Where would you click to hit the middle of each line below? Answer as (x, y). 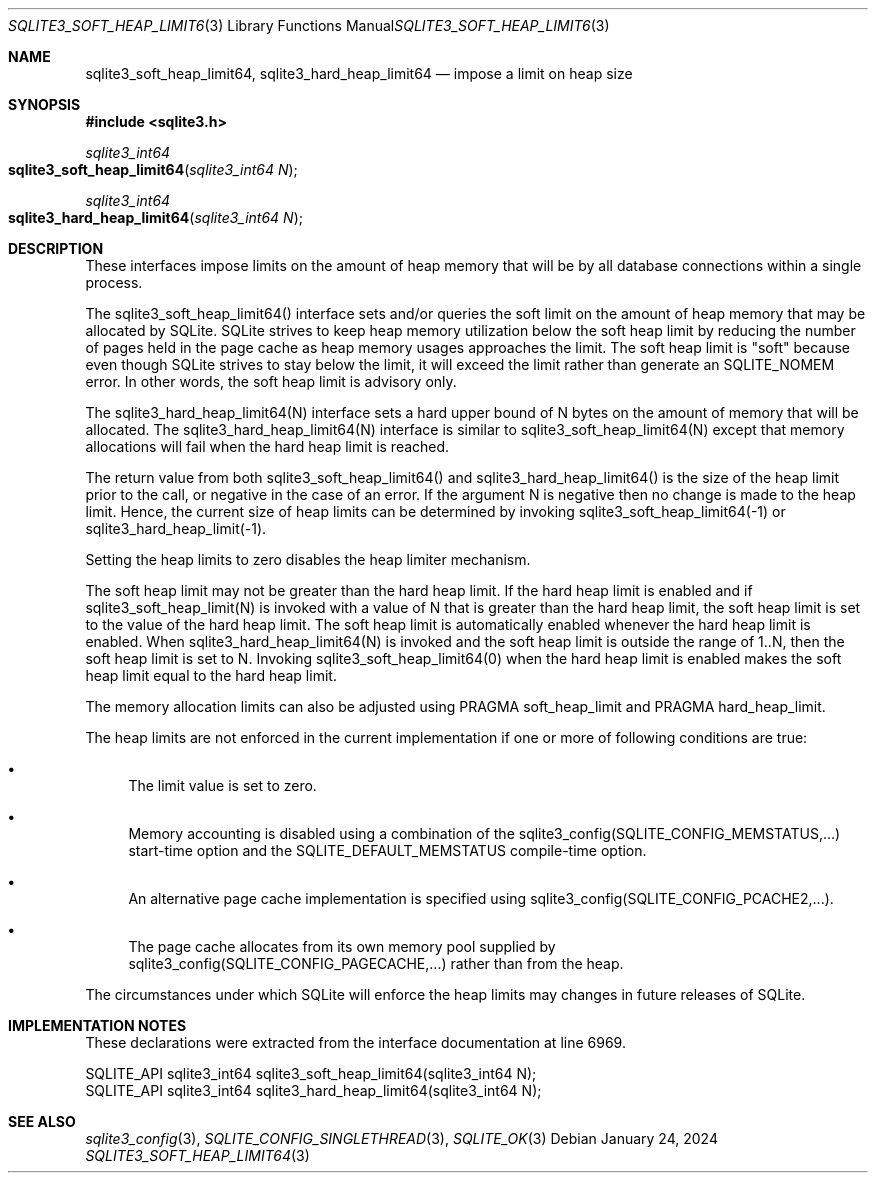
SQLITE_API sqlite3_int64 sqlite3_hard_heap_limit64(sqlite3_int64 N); (313, 1090)
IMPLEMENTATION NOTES (97, 1025)
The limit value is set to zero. (222, 785)
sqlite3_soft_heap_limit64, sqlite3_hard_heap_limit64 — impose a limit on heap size (359, 73)
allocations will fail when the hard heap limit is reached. (267, 446)
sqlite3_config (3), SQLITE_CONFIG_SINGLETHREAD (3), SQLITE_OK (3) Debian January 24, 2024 (401, 1138)
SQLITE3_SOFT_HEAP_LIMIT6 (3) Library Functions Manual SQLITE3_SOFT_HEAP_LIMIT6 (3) (309, 25)
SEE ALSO (42, 1121)
